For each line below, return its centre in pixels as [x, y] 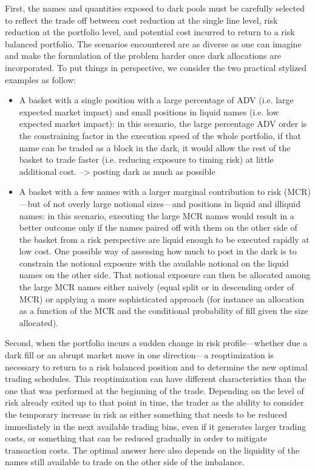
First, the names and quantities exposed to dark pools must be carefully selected [155, 8]
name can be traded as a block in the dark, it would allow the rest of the [155, 147]
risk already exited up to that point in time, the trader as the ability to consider [154, 402]
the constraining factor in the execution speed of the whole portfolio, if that [160, 135]
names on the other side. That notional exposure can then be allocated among [165, 275]
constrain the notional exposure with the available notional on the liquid [154, 263]
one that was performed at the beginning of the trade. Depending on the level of [154, 390]
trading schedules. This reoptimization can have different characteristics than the [156, 379]
